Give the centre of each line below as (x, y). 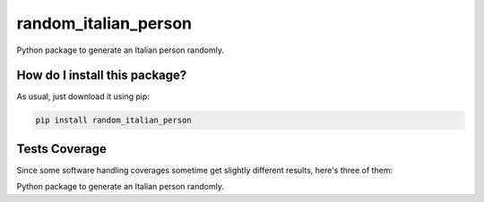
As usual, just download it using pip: (83, 97)
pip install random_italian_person (113, 120)
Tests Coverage (61, 149)
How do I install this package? (102, 76)
